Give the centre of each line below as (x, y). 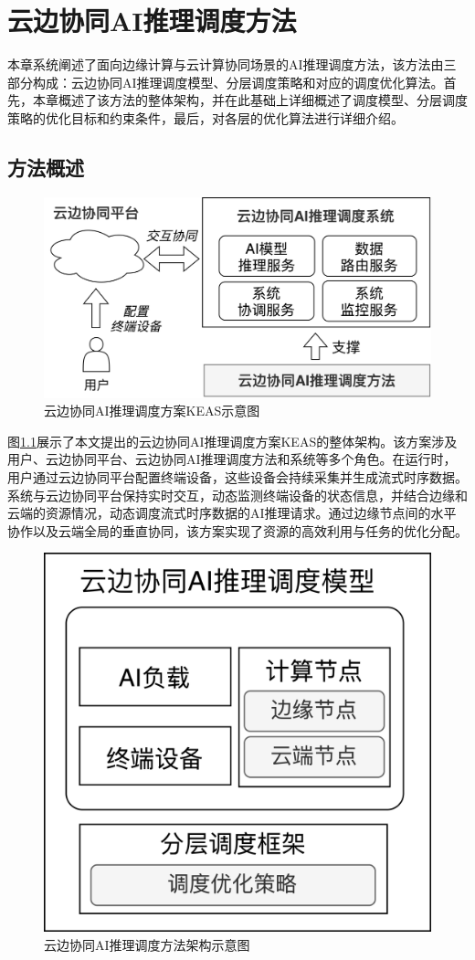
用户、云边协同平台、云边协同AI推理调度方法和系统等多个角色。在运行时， (232, 459)
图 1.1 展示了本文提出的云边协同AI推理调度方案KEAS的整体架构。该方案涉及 (232, 441)
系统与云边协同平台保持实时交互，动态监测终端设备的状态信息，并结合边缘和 (237, 495)
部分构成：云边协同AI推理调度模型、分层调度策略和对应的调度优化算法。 (226, 82)
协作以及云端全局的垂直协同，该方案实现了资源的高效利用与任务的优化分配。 (237, 530)
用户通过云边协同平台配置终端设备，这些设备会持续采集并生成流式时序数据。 (237, 476)
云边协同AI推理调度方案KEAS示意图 (152, 411)
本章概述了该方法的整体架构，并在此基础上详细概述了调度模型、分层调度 (250, 100)
